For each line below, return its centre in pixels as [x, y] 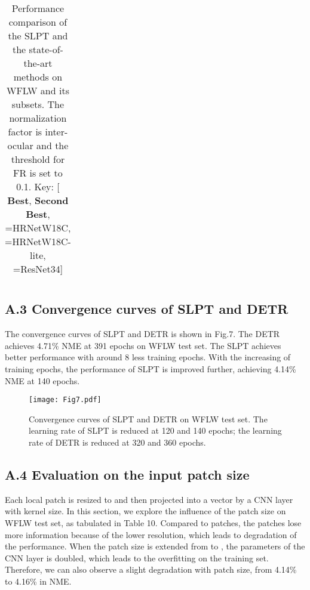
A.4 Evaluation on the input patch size [127, 474]
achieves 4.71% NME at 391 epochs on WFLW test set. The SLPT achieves [143, 345]
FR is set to [38, 173]
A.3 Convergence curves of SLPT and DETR [147, 309]
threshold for [38, 159]
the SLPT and [38, 35]
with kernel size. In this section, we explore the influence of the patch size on [145, 511]
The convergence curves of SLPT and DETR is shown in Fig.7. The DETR [142, 334]
